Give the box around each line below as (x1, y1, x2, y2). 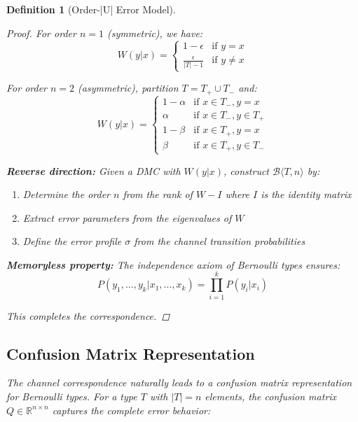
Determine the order (22, 187, 110, 202)
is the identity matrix (261, 187, 352, 202)
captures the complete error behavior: (52, 402, 211, 417)
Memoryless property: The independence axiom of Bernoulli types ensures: (6, 257, 340, 272)
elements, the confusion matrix (205, 388, 337, 403)
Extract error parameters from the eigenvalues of (22, 210, 232, 225)
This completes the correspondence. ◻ (6, 308, 170, 323)
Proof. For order (6, 25, 76, 40)
